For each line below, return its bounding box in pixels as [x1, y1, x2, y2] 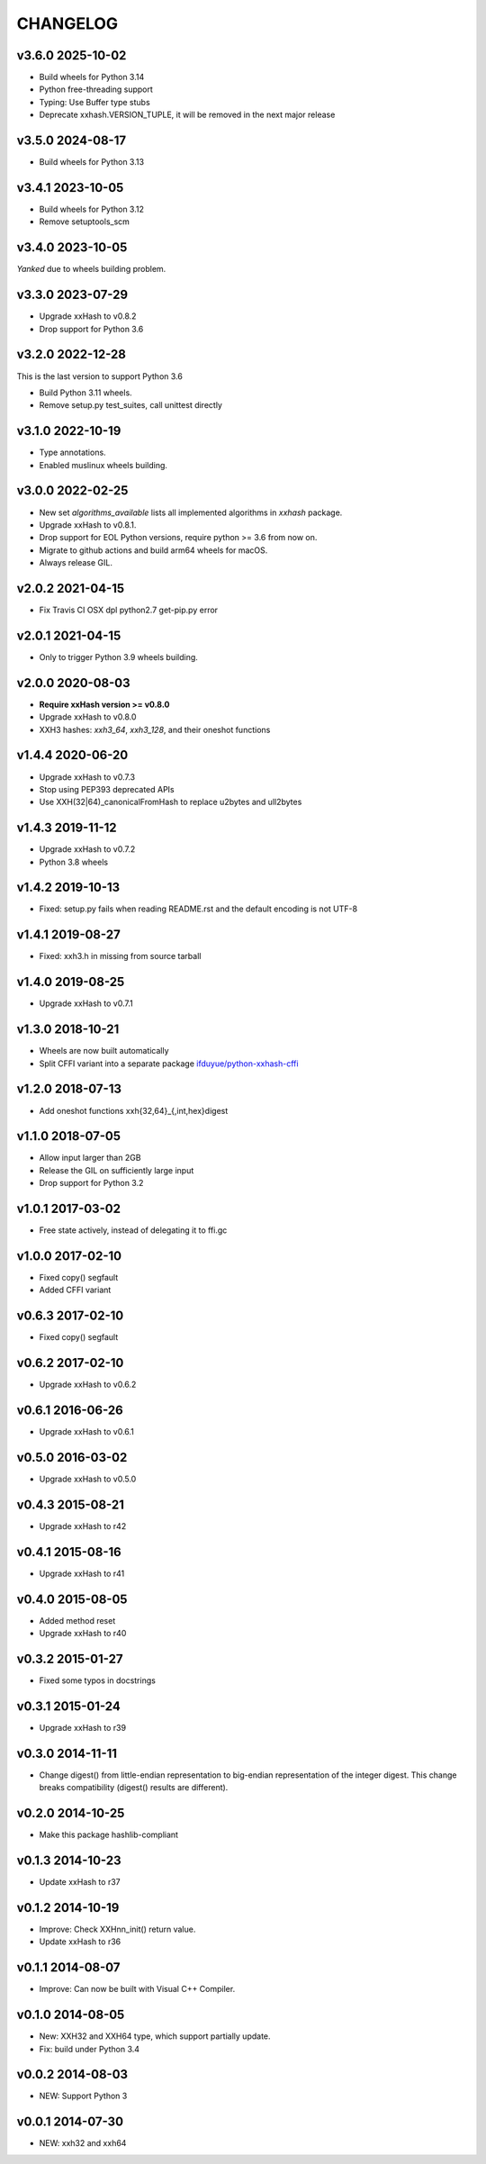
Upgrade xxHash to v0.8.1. [39, 519, 137, 530]
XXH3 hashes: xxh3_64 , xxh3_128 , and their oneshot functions [39, 724, 271, 735]
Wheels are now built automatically [39, 1046, 170, 1056]
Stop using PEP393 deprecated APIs [39, 783, 175, 794]
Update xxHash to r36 [39, 1936, 121, 1947]
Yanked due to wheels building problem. [16, 264, 166, 275]
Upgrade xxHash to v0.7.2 [39, 844, 136, 855]
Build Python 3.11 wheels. [39, 387, 132, 398]
